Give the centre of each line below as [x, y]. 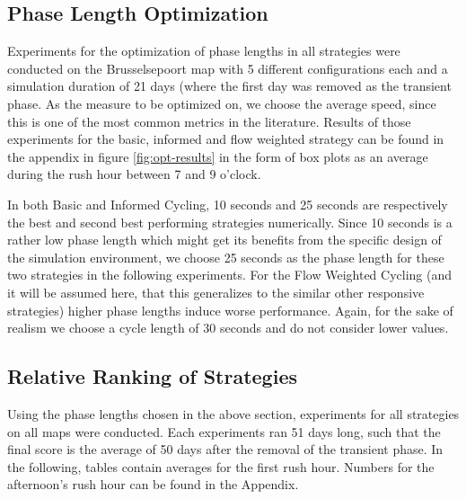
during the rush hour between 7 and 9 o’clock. [134, 174]
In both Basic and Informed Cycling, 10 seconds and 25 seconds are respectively [228, 204]
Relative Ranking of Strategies [152, 376]
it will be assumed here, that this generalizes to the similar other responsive [216, 292]
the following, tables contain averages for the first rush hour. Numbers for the [221, 466]
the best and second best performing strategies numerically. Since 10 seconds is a [230, 222]
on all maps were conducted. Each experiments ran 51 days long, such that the [224, 431]
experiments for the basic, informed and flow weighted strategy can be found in [226, 139]
